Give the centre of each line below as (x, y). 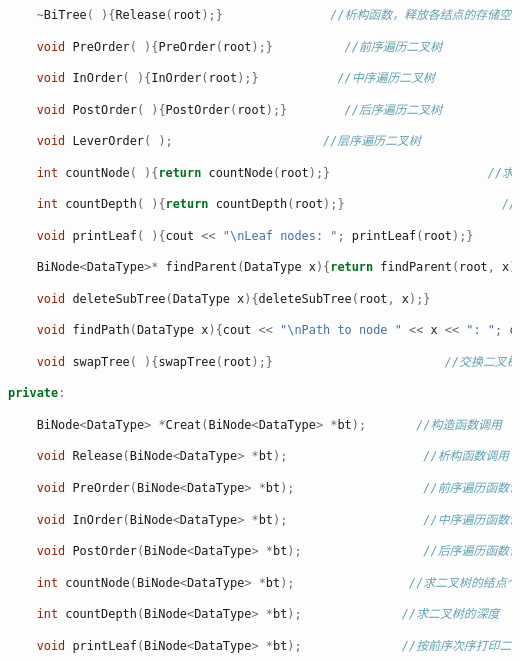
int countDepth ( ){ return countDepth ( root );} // (276, 204)
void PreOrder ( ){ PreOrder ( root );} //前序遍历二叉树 (239, 46)
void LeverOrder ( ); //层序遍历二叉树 (228, 141)
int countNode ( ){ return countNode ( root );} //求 (275, 172)
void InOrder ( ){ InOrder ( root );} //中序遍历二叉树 (235, 78)
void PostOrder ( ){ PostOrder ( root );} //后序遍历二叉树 (239, 109)
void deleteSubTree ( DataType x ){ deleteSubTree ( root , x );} (233, 298)
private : (37, 393)
